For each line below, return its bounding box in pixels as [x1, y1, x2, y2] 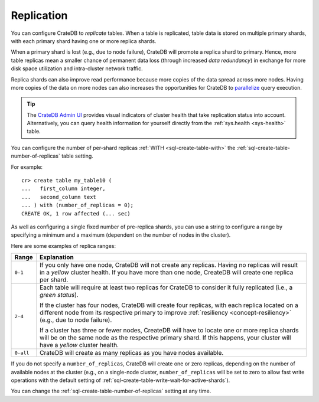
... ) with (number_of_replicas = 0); [21, 202, 134, 209]
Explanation [39, 253, 74, 262]
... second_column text [21, 194, 97, 200]
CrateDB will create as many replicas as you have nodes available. [39, 349, 224, 357]
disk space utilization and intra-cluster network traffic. [11, 65, 143, 72]
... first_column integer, [21, 185, 106, 192]
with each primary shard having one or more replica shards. [11, 37, 157, 44]
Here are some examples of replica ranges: [11, 242, 116, 249]
